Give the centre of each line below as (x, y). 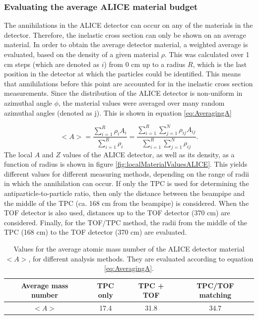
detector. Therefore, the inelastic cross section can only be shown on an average (125, 34)
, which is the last (220, 64)
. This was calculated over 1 (207, 54)
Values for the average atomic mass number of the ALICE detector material (129, 248)
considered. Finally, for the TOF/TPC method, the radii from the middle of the (126, 222)
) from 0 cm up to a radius (145, 64)
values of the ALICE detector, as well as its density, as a (149, 154)
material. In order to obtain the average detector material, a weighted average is (126, 44)
